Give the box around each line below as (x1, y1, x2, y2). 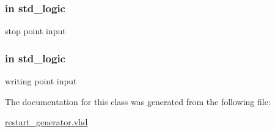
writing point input (5, 75, 77, 87)
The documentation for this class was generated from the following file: (5, 95, 271, 108)
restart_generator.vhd (5, 116, 88, 128)
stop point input (5, 24, 66, 37)
